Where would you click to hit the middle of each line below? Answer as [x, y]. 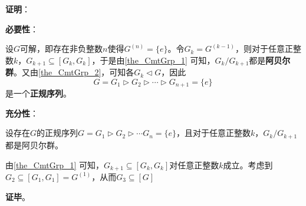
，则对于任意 [260, 49]
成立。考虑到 [248, 165]
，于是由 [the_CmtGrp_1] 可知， [153, 60]
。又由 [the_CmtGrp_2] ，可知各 [74, 72]
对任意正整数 [194, 165]
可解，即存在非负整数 [62, 49]
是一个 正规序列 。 [38, 93]
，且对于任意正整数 [214, 133]
